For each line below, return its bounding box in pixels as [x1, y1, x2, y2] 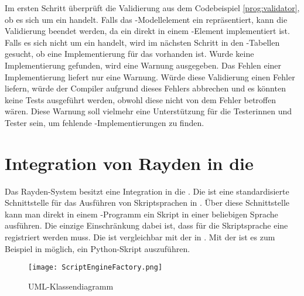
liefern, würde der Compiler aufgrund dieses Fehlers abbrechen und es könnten [5, 82, 286, 94]
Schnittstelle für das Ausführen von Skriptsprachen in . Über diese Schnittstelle [5, 196, 290, 209]
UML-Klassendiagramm [28, 280, 114, 292]
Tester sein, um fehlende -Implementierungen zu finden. [5, 116, 204, 128]
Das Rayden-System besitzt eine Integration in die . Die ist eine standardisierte [5, 185, 289, 197]
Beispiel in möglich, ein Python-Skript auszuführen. [5, 242, 190, 254]
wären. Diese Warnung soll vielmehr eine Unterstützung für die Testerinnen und [5, 105, 292, 117]
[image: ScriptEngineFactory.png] [28, 263, 163, 272]
